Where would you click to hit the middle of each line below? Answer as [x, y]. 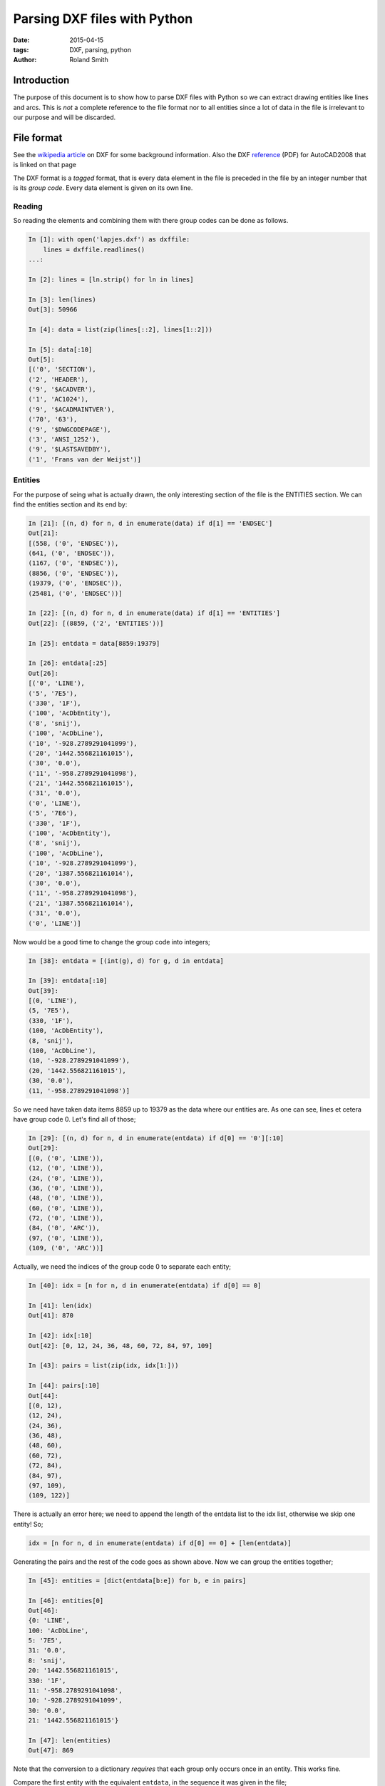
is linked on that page [45, 165]
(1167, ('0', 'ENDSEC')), [73, 563]
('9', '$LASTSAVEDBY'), [70, 449]
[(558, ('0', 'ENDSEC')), [73, 543]
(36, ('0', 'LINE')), [66, 1188]
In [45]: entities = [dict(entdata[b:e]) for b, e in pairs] [137, 1580]
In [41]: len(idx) [60, 1306]
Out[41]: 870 [51, 1316]
